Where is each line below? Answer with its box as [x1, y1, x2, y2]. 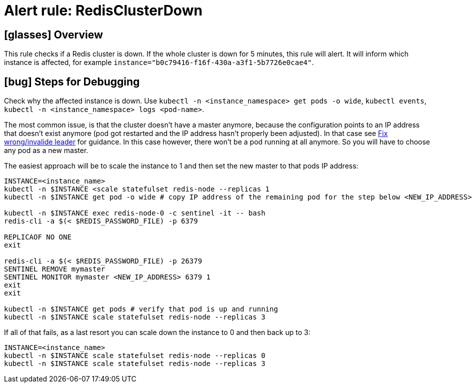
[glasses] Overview [4, 28, 103, 41]
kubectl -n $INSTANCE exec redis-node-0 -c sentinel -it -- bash [4, 209, 265, 217]
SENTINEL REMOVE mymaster [4, 265, 105, 273]
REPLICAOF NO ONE [4, 233, 71, 241]
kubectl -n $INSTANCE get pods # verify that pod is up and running [4, 305, 278, 313]
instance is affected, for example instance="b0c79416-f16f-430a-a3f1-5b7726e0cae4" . [4, 58, 314, 67]
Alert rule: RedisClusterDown [4, 2, 202, 19]
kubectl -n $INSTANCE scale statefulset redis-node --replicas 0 [4, 351, 265, 360]
